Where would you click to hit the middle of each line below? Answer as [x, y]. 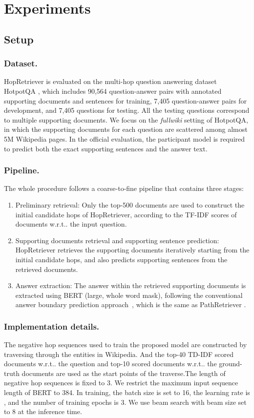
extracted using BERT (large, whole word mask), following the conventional [129, 295]
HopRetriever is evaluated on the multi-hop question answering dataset [110, 81]
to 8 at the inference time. [43, 411]
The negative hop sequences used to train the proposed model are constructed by [126, 345]
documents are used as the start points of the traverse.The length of [124, 373]
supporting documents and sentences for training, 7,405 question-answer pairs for [126, 100]
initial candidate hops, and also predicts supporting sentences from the [121, 259]
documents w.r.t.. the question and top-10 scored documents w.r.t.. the [110, 364]
